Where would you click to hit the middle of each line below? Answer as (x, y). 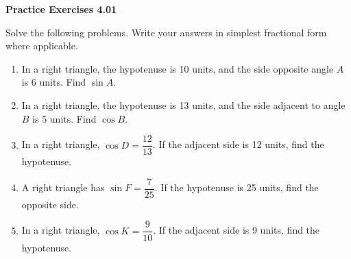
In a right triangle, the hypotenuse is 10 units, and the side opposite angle (178, 68)
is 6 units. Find (54, 82)
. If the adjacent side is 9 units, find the (237, 230)
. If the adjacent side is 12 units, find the (238, 144)
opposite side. (50, 204)
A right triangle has (63, 187)
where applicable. (42, 46)
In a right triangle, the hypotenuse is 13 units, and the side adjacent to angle (183, 104)
